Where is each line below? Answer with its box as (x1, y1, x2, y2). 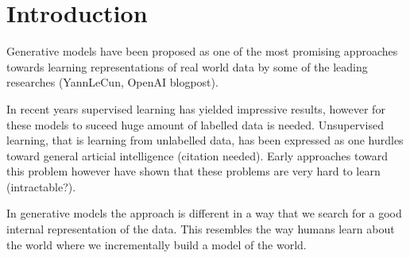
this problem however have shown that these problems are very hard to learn (6, 163, 381, 179)
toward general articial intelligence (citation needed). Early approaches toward (6, 147, 389, 164)
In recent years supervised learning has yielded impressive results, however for (6, 100, 385, 117)
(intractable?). (6, 178, 76, 194)
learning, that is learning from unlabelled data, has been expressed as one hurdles (6, 132, 404, 148)
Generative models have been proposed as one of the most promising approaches (6, 43, 398, 60)
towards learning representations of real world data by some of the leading (6, 58, 368, 75)
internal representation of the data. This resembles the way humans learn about (6, 221, 395, 237)
